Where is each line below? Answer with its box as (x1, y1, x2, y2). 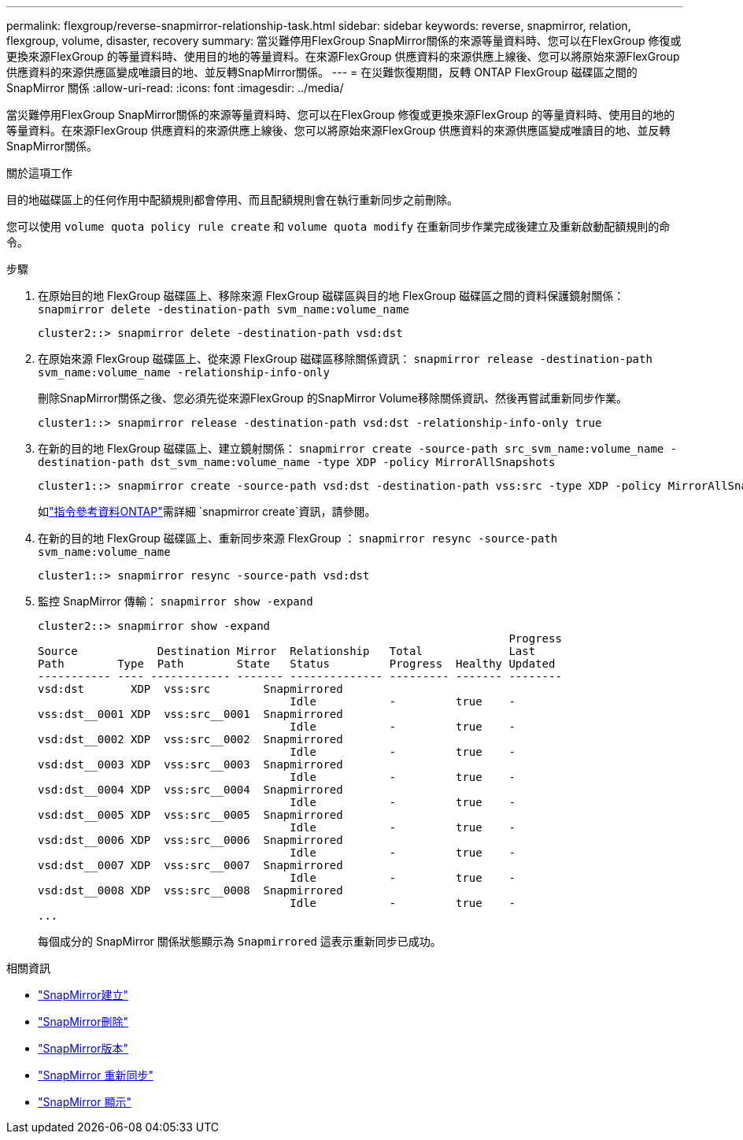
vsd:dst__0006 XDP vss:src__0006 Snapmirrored (38, 834, 343, 846)
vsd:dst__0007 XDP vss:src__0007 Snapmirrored (38, 859, 343, 872)
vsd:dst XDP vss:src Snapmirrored (38, 683, 343, 695)
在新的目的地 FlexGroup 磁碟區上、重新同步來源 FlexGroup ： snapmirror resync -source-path (38, 531, 558, 545)
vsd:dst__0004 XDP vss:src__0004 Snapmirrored (38, 783, 343, 796)
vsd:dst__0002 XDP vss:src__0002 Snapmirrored (38, 733, 343, 746)
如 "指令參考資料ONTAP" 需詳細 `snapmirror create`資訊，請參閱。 (38, 505, 376, 518)
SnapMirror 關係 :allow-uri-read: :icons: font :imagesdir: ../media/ (6, 81, 344, 94)
